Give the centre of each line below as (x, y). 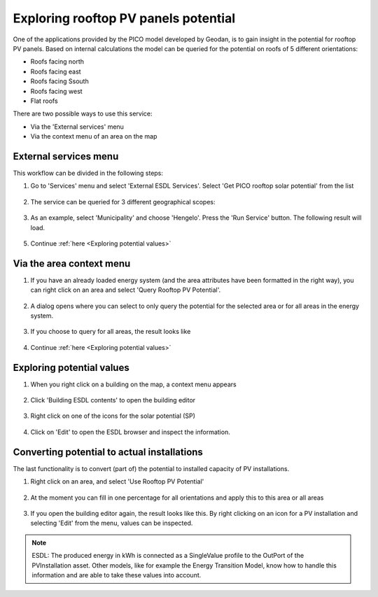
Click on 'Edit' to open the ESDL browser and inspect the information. (130, 432)
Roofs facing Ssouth (59, 81)
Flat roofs (44, 101)
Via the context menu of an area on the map (94, 136)
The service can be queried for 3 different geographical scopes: (123, 202)
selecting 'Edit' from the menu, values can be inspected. (112, 523)
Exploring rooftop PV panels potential (124, 18)
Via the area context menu (72, 264)
